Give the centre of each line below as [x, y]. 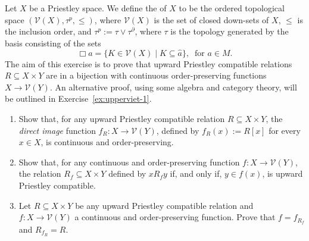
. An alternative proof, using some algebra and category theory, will [173, 87]
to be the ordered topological [232, 8]
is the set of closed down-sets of [211, 19]
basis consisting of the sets [53, 43]
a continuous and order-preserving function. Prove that [175, 217]
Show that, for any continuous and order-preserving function [129, 162]
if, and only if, [196, 173]
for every [285, 130]
